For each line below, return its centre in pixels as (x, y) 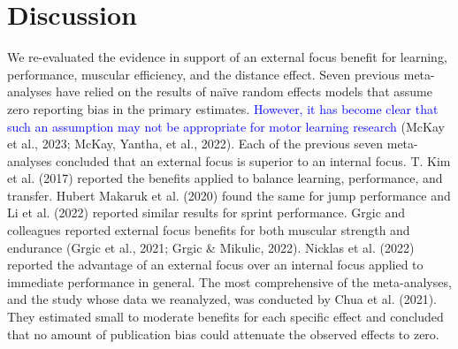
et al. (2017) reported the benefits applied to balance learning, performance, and (225, 178)
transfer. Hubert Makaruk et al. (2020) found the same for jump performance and (229, 195)
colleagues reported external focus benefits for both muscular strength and (209, 230)
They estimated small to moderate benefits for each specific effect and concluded (225, 317)
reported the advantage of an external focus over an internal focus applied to (215, 265)
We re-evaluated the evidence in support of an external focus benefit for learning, (227, 57)
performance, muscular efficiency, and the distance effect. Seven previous (204, 74)
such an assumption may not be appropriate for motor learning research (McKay (226, 126)
